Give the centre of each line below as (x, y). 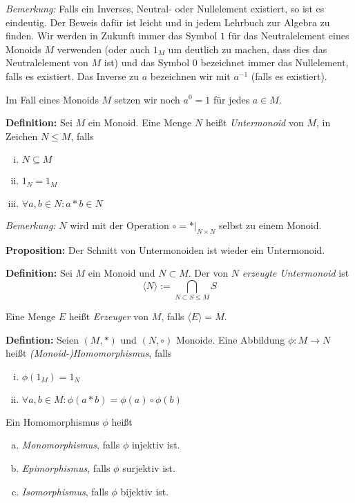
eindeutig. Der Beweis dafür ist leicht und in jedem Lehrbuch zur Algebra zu (168, 22)
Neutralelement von (47, 62)
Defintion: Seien (42, 339)
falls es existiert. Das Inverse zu (73, 76)
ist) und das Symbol (147, 62)
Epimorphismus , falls (66, 468)
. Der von (208, 273)
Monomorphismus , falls (71, 445)
